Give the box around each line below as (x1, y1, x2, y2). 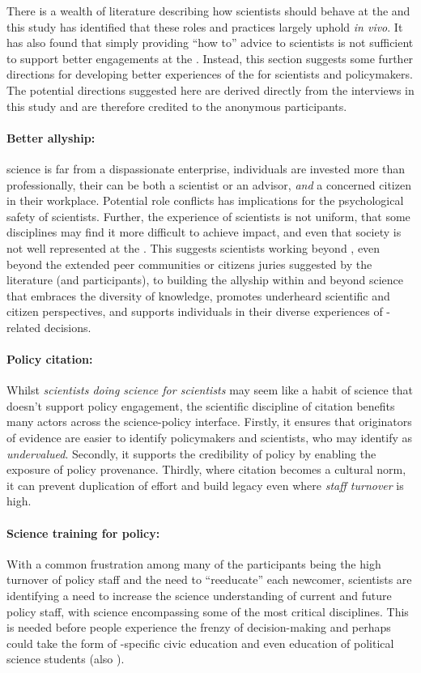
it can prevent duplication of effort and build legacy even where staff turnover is (6, 476, 404, 493)
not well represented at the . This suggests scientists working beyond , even (6, 239, 381, 256)
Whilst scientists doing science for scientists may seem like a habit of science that (6, 381, 413, 398)
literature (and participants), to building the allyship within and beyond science (6, 271, 404, 288)
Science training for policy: (6, 524, 160, 541)
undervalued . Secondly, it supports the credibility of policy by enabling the (6, 445, 376, 462)
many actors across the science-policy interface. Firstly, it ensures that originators (6, 413, 412, 430)
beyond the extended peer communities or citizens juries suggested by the (6, 255, 372, 272)
